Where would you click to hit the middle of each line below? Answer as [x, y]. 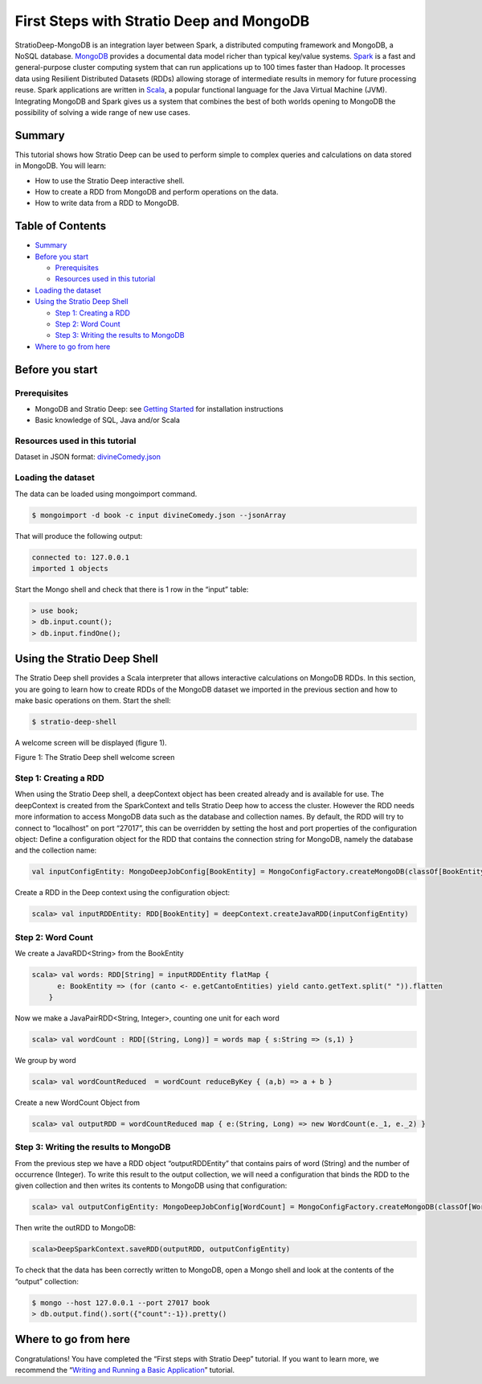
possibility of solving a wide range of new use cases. [102, 112]
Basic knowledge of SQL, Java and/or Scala [108, 420]
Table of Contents [61, 226]
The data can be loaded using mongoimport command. [106, 494]
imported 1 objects [70, 568]
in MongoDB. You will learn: [61, 166]
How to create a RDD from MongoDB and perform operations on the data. [157, 191]
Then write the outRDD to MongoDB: [76, 1228]
